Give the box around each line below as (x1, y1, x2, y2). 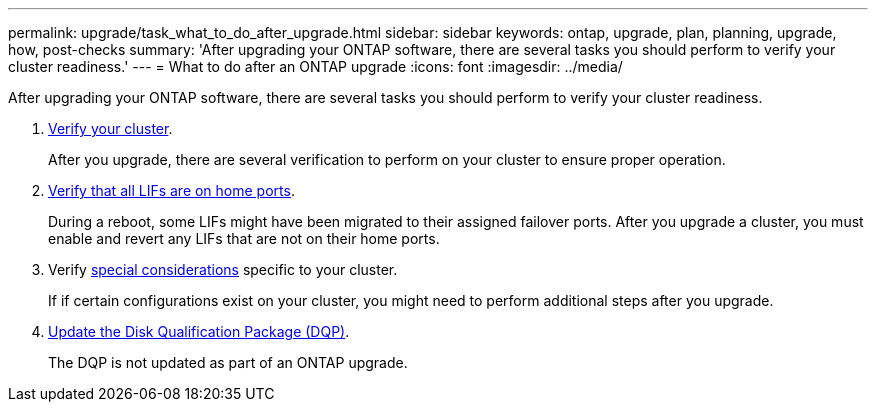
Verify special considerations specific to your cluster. (48, 261, 398, 278)
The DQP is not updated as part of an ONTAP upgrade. (48, 354, 408, 371)
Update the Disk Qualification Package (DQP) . (48, 323, 350, 340)
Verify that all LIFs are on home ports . (48, 182, 295, 199)
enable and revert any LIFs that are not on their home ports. (48, 230, 440, 247)
